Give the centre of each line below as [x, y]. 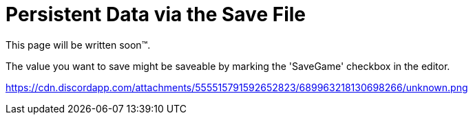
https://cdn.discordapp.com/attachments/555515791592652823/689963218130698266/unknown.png [237, 87]
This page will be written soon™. [78, 45]
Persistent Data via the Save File [156, 14]
